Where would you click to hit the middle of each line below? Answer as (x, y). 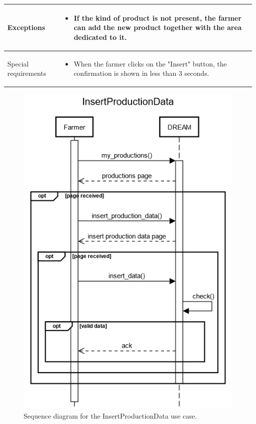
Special (18, 63)
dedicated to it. (100, 37)
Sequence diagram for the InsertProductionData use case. (110, 415)
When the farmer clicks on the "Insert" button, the (150, 63)
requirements (27, 73)
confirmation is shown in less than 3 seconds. (141, 73)
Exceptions (26, 27)
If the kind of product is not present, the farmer (158, 17)
